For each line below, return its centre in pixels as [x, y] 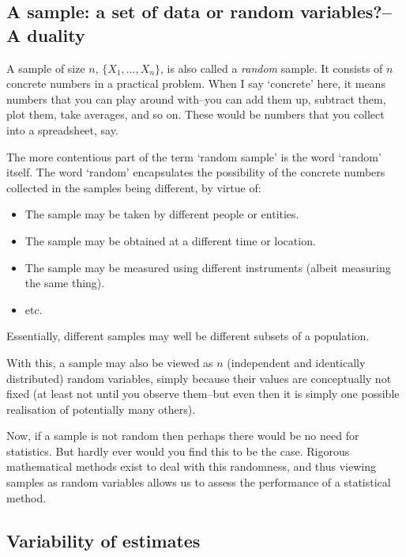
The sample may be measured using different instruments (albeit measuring [208, 267]
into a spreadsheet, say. [62, 129]
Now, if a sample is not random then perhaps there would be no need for [183, 436]
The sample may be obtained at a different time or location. [170, 240]
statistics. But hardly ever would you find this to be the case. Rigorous [178, 451]
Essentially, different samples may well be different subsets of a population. [188, 336]
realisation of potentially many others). [101, 409]
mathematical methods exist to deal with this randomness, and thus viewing [191, 466]
